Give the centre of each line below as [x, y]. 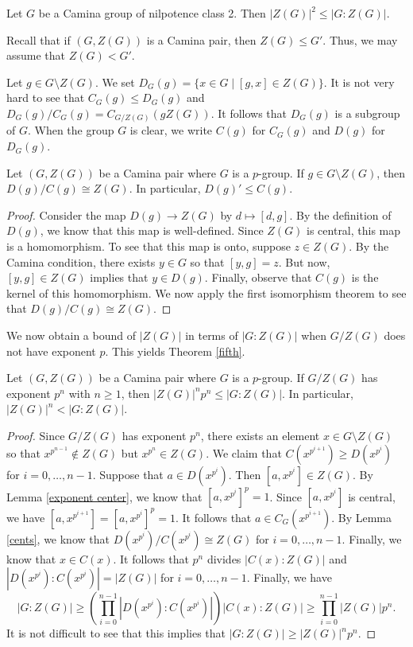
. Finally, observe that [258, 277]
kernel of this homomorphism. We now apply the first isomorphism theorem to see [206, 292]
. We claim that [244, 452]
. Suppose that [128, 474]
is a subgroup [367, 113]
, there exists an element [260, 435]
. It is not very [359, 82]
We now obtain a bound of [71, 335]
